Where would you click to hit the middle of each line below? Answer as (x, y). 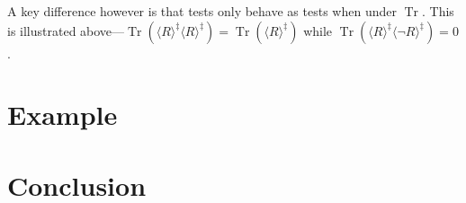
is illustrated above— (66, 30)
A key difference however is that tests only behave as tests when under (202, 11)
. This (438, 11)
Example (63, 115)
